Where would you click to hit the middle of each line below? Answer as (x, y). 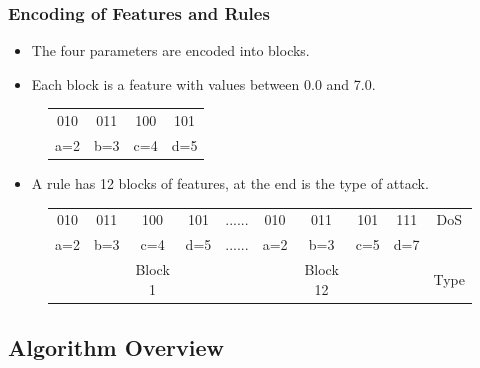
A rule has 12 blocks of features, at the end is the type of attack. (230, 183)
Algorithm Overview (116, 347)
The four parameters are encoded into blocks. (170, 50)
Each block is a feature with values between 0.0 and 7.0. (203, 83)
